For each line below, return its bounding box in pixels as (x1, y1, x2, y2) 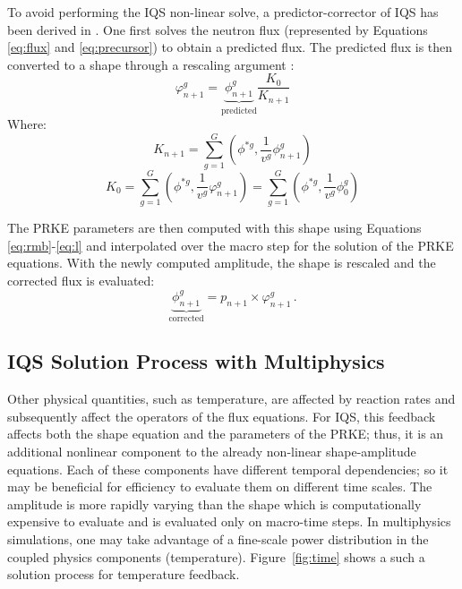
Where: (7, 115, 47, 133)
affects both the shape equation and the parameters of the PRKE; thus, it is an (7, 424, 444, 443)
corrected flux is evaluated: (7, 270, 155, 289)
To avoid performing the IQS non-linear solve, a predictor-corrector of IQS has (7, 3, 439, 21)
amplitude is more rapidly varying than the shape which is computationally (7, 494, 422, 513)
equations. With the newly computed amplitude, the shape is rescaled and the (7, 253, 436, 272)
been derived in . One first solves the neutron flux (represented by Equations (7, 20, 428, 38)
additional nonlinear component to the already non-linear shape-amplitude (7, 442, 416, 461)
